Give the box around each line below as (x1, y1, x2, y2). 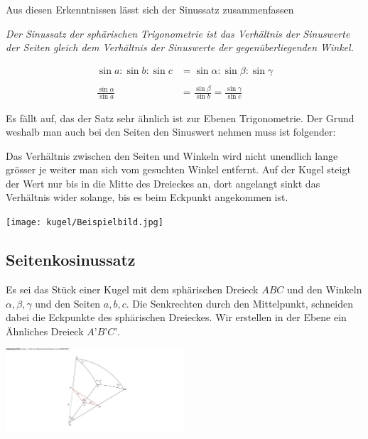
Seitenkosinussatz (6, 249, 136, 271)
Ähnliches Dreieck (6, 323, 84, 338)
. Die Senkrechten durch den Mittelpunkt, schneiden (126, 296, 353, 310)
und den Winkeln (287, 281, 362, 296)
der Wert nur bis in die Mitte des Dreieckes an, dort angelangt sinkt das (6, 175, 320, 190)
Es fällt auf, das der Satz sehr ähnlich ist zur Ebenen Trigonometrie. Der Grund (6, 110, 355, 125)
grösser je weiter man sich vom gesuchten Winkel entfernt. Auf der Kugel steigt (6, 162, 351, 177)
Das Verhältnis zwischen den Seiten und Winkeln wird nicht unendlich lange (6, 148, 338, 163)
